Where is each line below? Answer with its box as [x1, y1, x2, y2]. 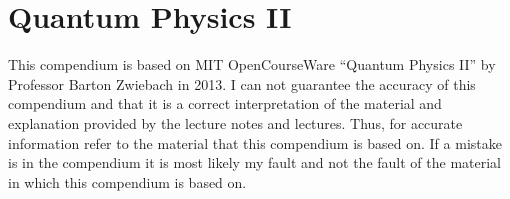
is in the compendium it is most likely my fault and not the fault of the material [8, 152, 501, 173]
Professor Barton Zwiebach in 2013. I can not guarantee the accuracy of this [8, 73, 476, 94]
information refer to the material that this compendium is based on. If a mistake [8, 132, 502, 153]
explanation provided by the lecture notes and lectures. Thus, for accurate [8, 112, 463, 133]
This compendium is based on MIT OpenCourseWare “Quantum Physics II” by [8, 54, 496, 75]
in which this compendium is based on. [8, 171, 247, 192]
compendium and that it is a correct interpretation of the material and [8, 93, 442, 114]
